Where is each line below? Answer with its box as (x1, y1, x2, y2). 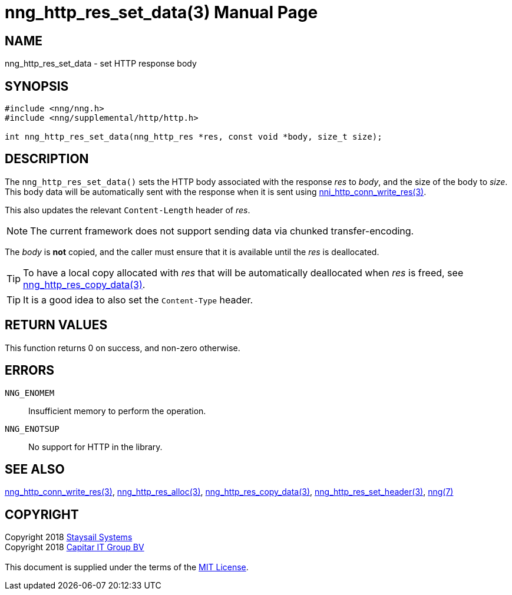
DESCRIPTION (5, 151, 89, 167)
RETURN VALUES (5, 318, 108, 333)
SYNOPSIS (5, 78, 69, 94)
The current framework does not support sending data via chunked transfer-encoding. (30, 224, 414, 237)
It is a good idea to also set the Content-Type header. (23, 293, 253, 306)
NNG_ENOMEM (5, 388, 55, 398)
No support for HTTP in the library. (28, 441, 163, 452)
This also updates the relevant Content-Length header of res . (5, 204, 250, 215)
